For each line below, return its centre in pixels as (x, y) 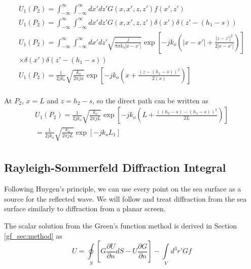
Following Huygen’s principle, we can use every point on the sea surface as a (123, 189)
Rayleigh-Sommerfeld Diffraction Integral (115, 167)
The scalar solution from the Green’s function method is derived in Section (121, 225)
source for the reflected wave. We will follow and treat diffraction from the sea (126, 198)
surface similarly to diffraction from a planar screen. (85, 208)
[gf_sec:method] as (33, 235)
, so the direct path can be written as (150, 100)
